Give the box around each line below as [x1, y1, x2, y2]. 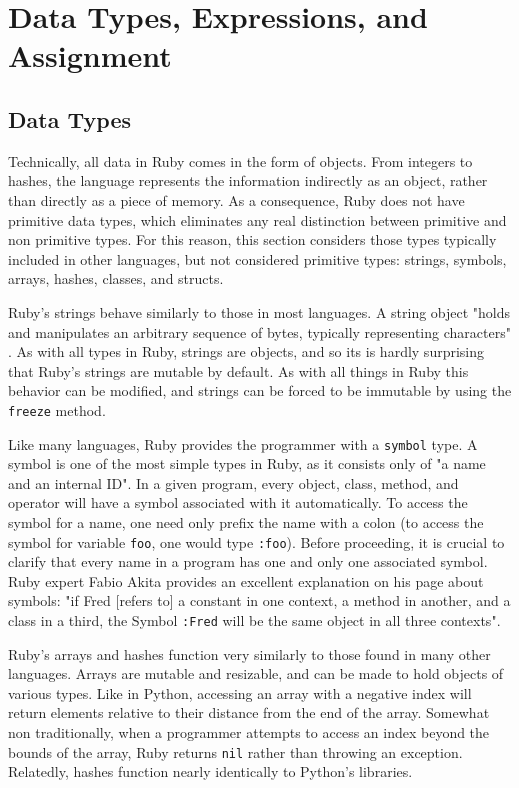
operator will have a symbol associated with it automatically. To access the [8, 492, 468, 513]
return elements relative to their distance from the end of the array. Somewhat [8, 702, 490, 723]
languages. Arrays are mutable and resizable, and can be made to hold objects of [8, 663, 504, 684]
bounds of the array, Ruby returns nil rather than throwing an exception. [8, 741, 463, 762]
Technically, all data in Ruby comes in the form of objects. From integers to [8, 150, 473, 171]
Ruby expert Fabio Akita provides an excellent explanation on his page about [8, 570, 484, 591]
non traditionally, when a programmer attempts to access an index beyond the [8, 722, 490, 743]
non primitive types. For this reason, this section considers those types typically [8, 229, 497, 250]
